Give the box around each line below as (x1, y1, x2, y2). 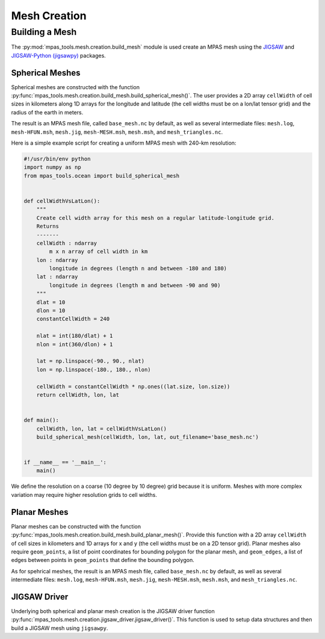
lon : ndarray (36, 257, 78, 263)
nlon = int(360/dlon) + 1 (36, 341, 113, 348)
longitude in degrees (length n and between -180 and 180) (49, 265, 227, 272)
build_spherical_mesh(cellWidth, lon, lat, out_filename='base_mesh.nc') (36, 434, 259, 440)
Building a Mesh (11, 26, 77, 37)
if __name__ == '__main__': (23, 459, 107, 466)
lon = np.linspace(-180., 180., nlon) (36, 366, 151, 373)
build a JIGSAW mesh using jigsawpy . (11, 624, 108, 632)
